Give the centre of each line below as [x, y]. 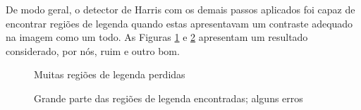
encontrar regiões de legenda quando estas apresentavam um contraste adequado [179, 23]
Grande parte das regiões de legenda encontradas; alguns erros [169, 98]
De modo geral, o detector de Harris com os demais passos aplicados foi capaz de [180, 9]
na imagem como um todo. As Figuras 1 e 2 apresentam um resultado [157, 37]
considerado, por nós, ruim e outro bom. [93, 50]
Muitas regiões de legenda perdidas [110, 74]
